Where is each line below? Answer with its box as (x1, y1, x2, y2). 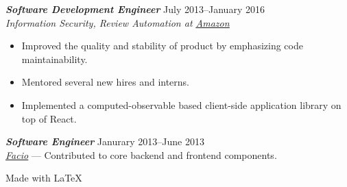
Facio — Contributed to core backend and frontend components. (5, 147, 277, 162)
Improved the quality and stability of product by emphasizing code (21, 38, 303, 53)
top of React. (21, 111, 77, 125)
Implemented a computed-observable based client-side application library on (21, 97, 342, 112)
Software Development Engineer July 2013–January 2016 (5, 2, 265, 16)
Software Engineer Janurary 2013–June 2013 (5, 134, 204, 149)
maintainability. (21, 51, 88, 66)
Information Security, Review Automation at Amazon (5, 15, 230, 29)
